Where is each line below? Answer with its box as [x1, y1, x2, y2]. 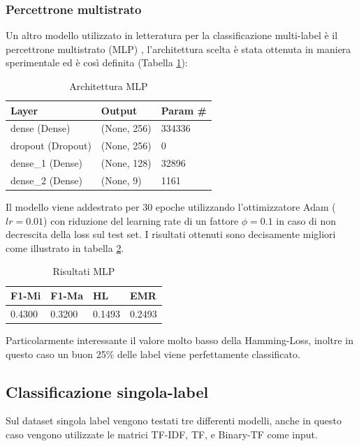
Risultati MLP [52, 264, 115, 278]
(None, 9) [101, 172, 142, 187]
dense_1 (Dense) [10, 156, 82, 170]
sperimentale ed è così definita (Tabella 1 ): [6, 55, 188, 70]
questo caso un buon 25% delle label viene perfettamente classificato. [6, 346, 300, 361]
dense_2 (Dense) [10, 172, 82, 187]
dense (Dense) [10, 121, 71, 135]
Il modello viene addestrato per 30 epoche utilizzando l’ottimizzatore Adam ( [6, 200, 336, 214]
